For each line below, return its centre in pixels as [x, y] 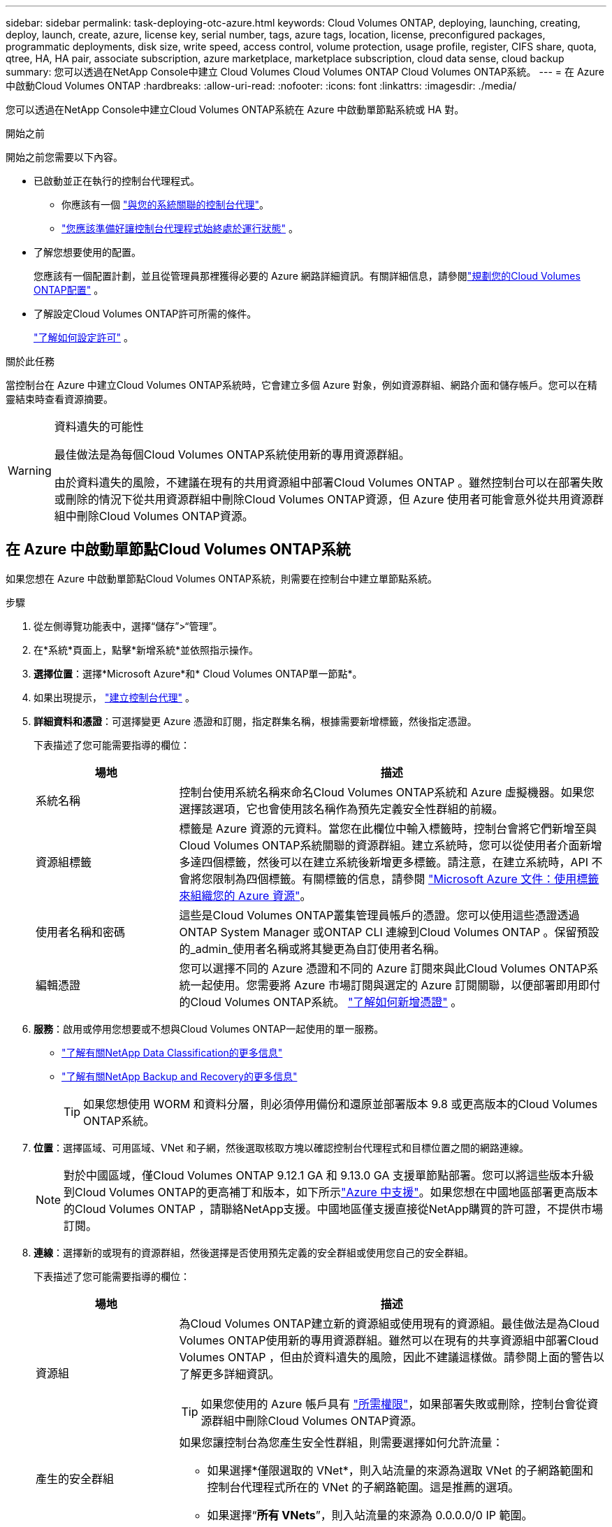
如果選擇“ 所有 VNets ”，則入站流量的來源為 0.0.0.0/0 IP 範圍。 [370, 1515]
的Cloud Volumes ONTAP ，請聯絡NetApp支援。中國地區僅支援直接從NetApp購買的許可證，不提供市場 [333, 1209]
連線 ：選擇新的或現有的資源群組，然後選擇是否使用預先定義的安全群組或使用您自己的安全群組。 [254, 1252]
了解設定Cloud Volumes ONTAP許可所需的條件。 [145, 314]
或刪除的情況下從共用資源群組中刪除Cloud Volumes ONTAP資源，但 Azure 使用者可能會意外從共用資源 [323, 499]
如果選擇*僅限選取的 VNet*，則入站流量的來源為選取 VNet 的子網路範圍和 [400, 1470]
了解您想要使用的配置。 [87, 252]
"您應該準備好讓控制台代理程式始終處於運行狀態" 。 [180, 228]
